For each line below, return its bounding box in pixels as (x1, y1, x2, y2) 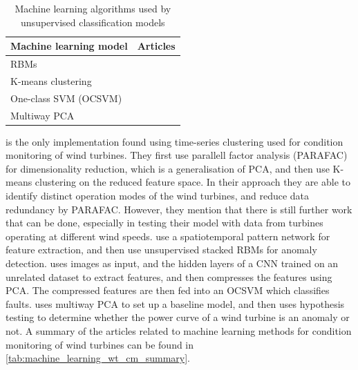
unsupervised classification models (21, 14, 165, 29)
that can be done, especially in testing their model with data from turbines (6, 215, 323, 230)
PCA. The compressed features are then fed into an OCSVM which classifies (6, 283, 330, 298)
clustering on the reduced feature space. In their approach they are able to (35, 175, 350, 189)
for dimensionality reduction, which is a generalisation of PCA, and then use (6, 161, 330, 175)
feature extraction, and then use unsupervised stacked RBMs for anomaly (6, 242, 317, 257)
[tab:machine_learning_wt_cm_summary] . (6, 351, 190, 365)
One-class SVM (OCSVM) (10, 90, 122, 105)
